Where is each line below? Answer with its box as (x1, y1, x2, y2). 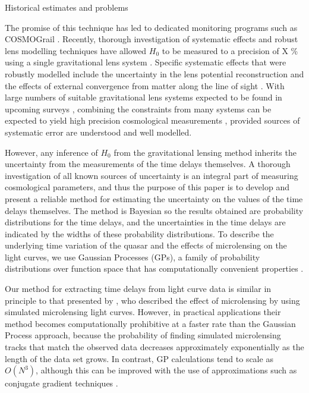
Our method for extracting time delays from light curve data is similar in (5, 282, 272, 295)
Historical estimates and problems (5, 1, 128, 13)
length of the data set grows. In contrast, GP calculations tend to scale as (5, 352, 273, 364)
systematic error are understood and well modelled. (5, 125, 192, 138)
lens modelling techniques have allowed (5, 44, 147, 56)
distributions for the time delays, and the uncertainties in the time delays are (5, 216, 286, 228)
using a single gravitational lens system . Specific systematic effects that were (5, 56, 286, 68)
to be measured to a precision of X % (162, 44, 298, 56)
